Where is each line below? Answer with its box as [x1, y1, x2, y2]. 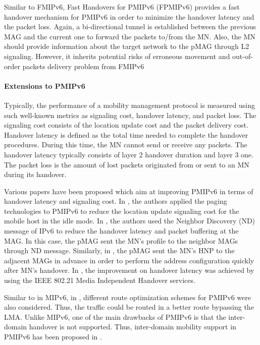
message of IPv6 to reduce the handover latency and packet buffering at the [4, 225, 239, 236]
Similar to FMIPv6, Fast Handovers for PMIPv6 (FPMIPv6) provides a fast [4, 2, 240, 12]
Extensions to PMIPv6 [4, 80, 85, 91]
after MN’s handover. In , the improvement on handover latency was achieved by [4, 265, 254, 275]
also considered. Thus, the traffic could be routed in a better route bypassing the [4, 302, 254, 312]
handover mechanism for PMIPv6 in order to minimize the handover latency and [4, 11, 254, 22]
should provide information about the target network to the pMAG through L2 [4, 41, 249, 51]
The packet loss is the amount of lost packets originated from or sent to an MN [4, 159, 249, 169]
